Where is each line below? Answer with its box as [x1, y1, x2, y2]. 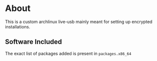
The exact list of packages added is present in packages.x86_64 [5, 50, 132, 56]
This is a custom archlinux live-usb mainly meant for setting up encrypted [5, 19, 153, 24]
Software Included [5, 38, 62, 46]
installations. [5, 24, 31, 29]
